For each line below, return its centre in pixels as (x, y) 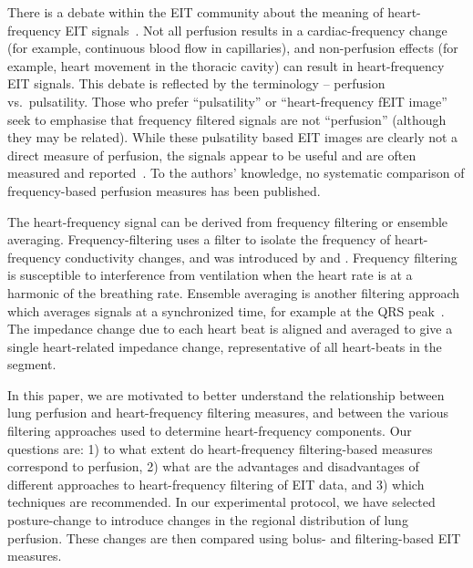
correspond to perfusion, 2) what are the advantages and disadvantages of (213, 466)
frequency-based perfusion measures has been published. (164, 190)
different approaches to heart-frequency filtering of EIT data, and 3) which (216, 484)
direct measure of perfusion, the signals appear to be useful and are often (212, 155)
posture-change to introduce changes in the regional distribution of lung (208, 520)
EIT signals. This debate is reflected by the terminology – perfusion (196, 83)
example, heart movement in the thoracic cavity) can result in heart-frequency (226, 65)
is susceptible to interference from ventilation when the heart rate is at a (210, 275)
